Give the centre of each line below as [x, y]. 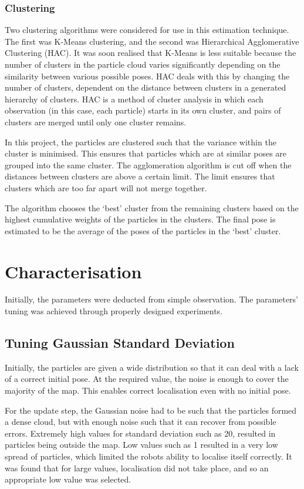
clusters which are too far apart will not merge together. [106, 187]
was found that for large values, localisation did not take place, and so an [137, 468]
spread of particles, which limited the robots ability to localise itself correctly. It [148, 456]
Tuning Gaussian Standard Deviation [120, 343]
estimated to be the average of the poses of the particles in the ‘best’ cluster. [143, 230]
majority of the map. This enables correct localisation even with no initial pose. [148, 390]
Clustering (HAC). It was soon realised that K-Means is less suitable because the [151, 53]
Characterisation [73, 271]
